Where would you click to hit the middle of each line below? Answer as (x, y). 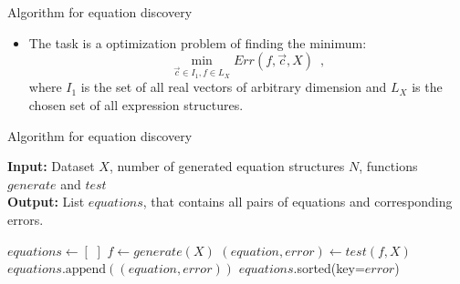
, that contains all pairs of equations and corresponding (298, 202)
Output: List (46, 202)
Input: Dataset (51, 166)
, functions (388, 166)
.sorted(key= (329, 268)
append (86, 270)
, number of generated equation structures (227, 166)
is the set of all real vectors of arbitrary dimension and (234, 87)
